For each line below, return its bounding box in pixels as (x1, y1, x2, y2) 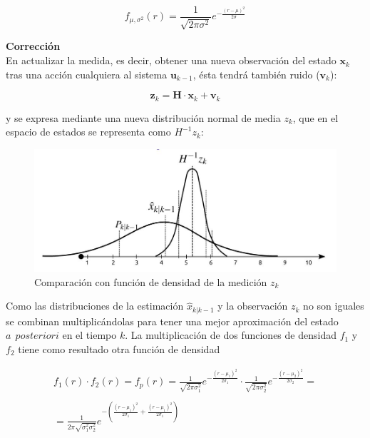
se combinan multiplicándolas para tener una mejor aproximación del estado (6, 313, 339, 328)
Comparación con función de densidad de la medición (34, 274, 267, 289)
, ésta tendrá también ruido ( (192, 66, 320, 81)
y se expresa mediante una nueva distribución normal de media (6, 110, 281, 125)
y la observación (217, 298, 288, 313)
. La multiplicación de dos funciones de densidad (125, 327, 336, 342)
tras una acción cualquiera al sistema (6, 66, 168, 81)
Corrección (6, 39, 61, 54)
